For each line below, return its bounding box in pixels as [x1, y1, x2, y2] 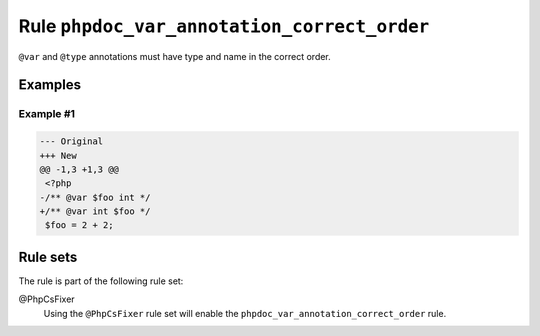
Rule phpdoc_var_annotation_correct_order [18, 15, 430, 37]
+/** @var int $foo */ [39, 206, 151, 217]
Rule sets [18, 248, 78, 265]
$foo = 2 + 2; [45, 220, 114, 231]
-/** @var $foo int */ [39, 191, 151, 203]
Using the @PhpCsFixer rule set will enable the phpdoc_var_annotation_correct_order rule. [43, 307, 447, 319]
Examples [18, 76, 82, 94]
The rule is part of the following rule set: [18, 275, 184, 287]
